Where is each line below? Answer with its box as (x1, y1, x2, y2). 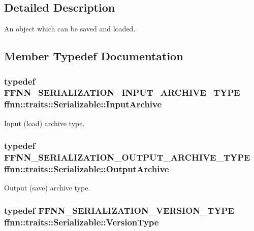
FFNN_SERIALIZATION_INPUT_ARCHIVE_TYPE (4, 86, 240, 99)
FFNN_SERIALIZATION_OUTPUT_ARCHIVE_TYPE (4, 151, 250, 164)
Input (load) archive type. (4, 118, 85, 128)
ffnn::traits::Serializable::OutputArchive (4, 163, 169, 175)
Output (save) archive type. (4, 182, 90, 193)
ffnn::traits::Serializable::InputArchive (4, 98, 162, 110)
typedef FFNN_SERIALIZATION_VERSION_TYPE (4, 204, 234, 216)
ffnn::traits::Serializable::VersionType (4, 215, 159, 228)
